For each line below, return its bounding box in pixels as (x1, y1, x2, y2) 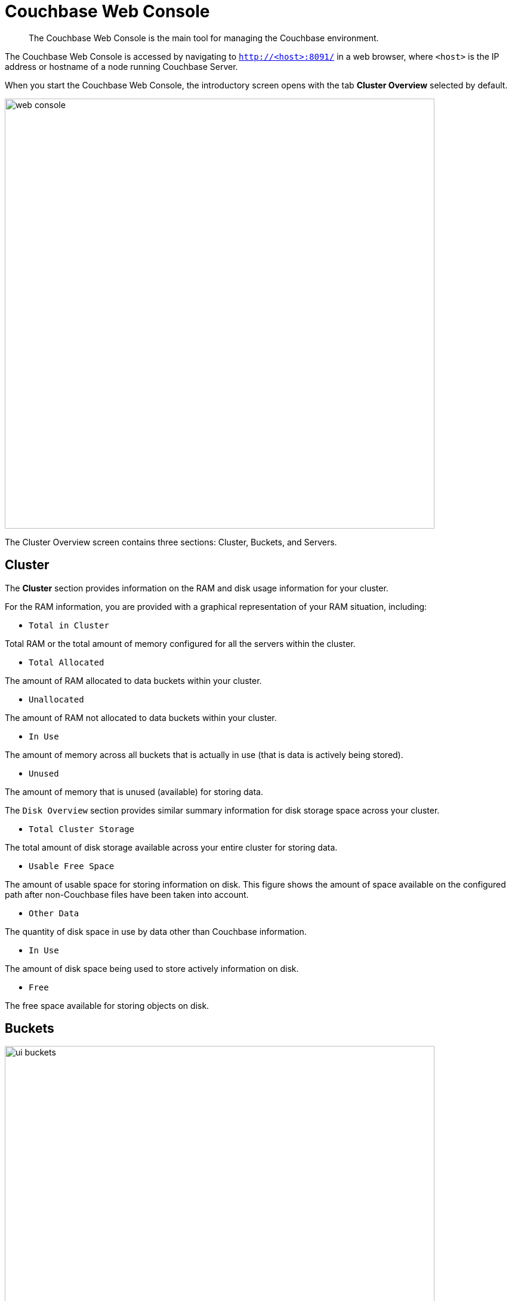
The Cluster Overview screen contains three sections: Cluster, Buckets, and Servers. (5, 536, 337, 547)
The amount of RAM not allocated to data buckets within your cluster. (5, 712, 277, 723)
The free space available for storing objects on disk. (5, 1000, 209, 1011)
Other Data (29, 908, 79, 918)
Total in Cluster (29, 620, 109, 630)
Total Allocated (29, 657, 104, 667)
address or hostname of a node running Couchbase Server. (5, 61, 238, 72)
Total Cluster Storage (29, 824, 135, 834)
